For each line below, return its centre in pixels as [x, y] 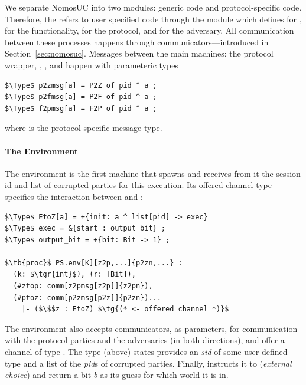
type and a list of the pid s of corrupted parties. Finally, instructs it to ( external [148, 363]
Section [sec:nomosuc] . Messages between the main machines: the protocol [139, 53]
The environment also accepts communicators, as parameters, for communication [151, 328]
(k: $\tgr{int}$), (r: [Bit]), [74, 274]
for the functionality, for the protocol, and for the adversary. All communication [149, 30]
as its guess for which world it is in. [164, 375]
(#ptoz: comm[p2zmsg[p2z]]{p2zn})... [87, 297]
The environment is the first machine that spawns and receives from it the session [153, 173]
